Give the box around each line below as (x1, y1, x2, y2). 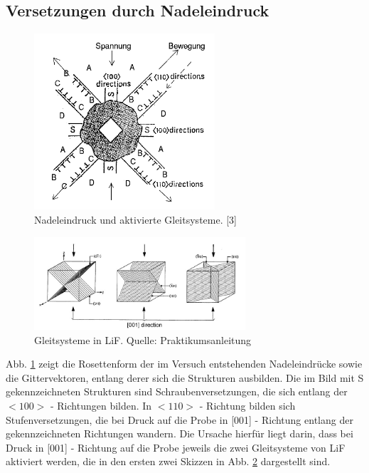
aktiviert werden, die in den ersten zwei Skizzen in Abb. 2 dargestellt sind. (6, 454, 331, 469)
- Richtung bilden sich (199, 398, 296, 413)
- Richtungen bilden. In (50, 398, 152, 413)
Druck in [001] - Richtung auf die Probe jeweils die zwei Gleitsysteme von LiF (6, 440, 346, 454)
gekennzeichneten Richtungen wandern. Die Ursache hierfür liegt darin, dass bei (6, 426, 353, 441)
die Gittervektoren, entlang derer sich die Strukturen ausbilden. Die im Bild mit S (6, 370, 364, 385)
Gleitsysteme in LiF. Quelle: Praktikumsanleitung (34, 332, 252, 347)
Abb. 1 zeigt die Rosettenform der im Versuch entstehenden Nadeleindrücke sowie (6, 356, 363, 371)
